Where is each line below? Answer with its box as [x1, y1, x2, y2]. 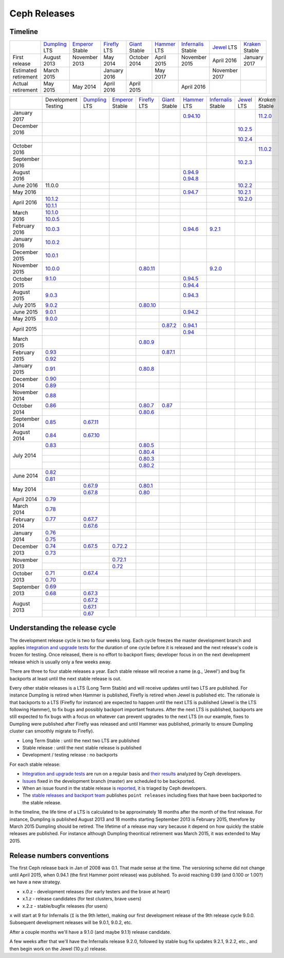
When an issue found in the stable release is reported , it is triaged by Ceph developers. [22, 785, 207, 791]
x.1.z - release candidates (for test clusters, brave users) [22, 896, 142, 902]
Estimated [12, 67, 37, 74]
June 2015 [12, 308, 38, 316]
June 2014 [12, 472, 39, 479]
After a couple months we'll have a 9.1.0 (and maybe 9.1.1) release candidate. [9, 929, 172, 935]
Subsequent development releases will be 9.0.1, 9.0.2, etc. [9, 919, 132, 926]
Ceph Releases [9, 8, 75, 19]
